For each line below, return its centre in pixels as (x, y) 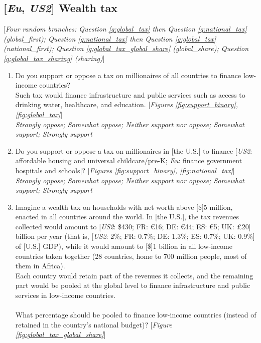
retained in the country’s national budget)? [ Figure (94, 324)
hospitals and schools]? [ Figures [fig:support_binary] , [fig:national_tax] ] (125, 170)
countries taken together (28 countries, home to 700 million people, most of (131, 256)
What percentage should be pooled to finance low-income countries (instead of (136, 315)
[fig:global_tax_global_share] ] (60, 334)
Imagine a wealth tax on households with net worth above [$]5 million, (124, 207)
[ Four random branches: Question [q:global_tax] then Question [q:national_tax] (125, 29)
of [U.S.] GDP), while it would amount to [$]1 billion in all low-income (124, 246)
